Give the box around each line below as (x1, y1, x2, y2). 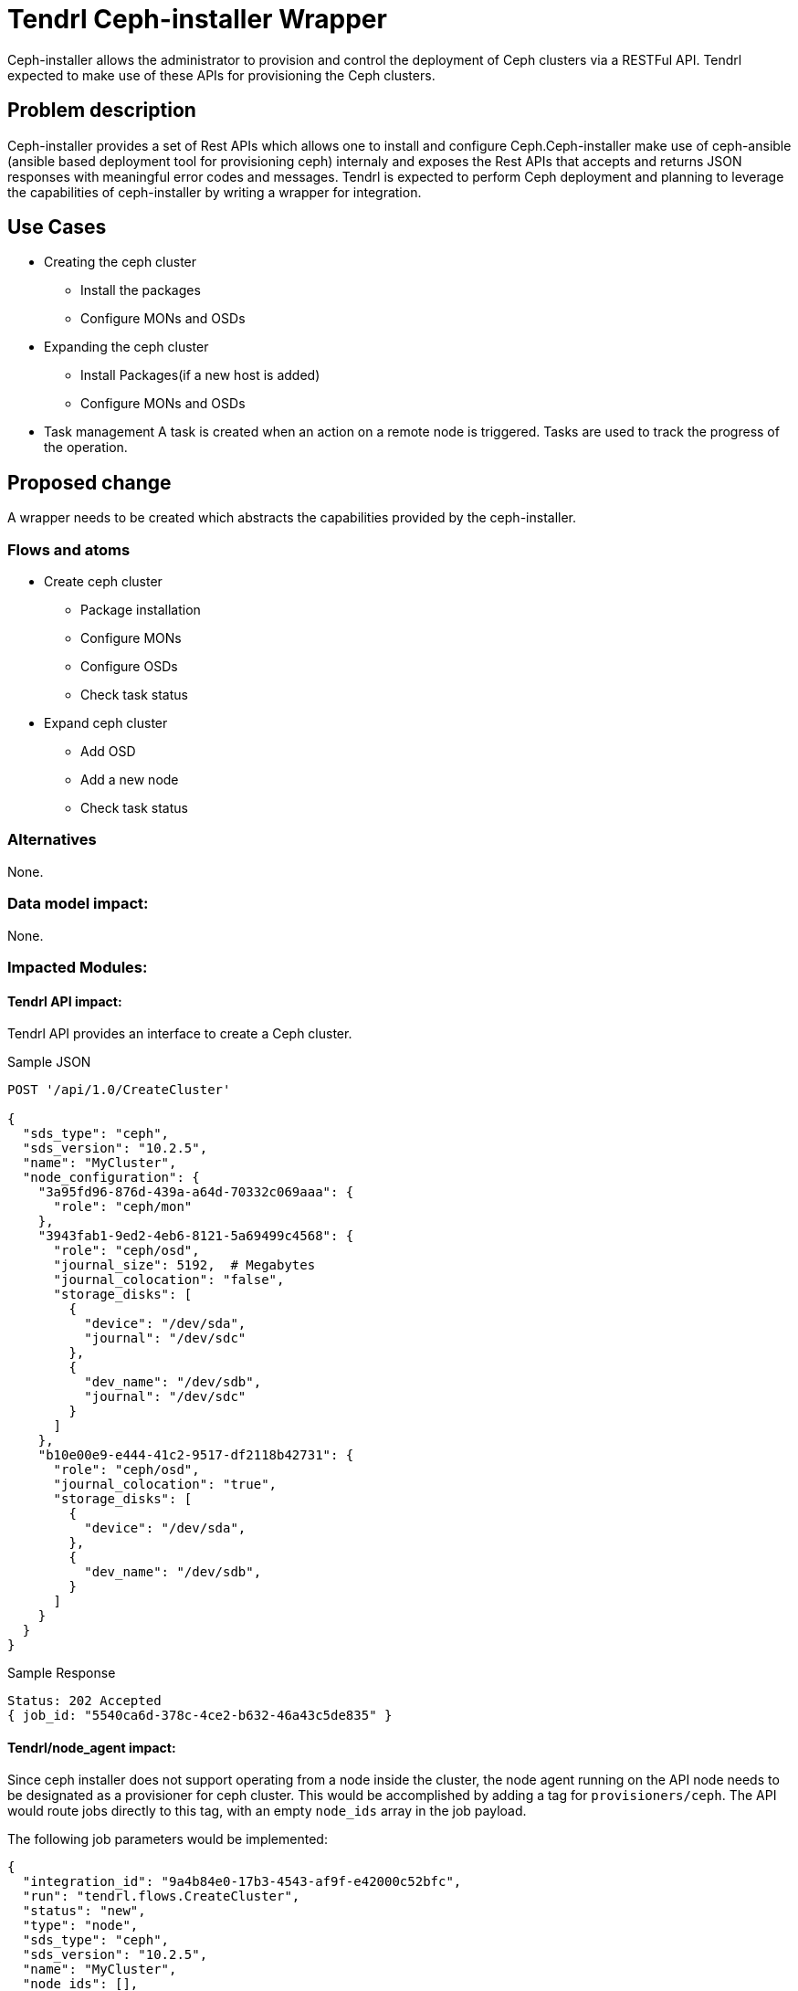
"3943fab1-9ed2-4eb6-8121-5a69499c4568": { (37, 1228, 354, 1244)
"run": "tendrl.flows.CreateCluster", (22, 1889, 300, 1904)
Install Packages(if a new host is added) (80, 367, 320, 384)
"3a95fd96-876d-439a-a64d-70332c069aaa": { (37, 1185, 354, 1200)
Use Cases (7, 216, 107, 239)
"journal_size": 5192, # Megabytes (53, 1258, 316, 1273)
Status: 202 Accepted (7, 1693, 162, 1709)
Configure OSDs (80, 658, 178, 675)
